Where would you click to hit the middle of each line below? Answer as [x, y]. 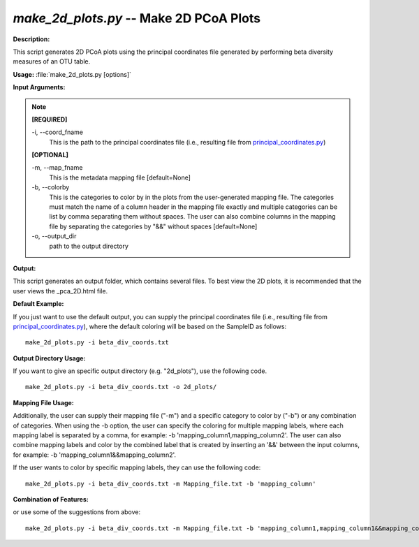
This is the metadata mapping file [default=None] [120, 177]
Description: [31, 39]
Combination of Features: [51, 499]
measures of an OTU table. [52, 61]
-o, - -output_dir [54, 236]
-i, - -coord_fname [58, 132]
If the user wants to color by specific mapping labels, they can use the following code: [137, 467]
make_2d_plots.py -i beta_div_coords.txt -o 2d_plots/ [121, 387]
